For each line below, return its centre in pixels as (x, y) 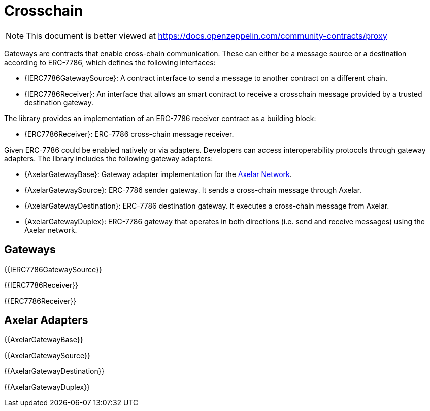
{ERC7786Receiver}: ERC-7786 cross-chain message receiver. (129, 134)
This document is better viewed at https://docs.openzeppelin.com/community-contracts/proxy (207, 35)
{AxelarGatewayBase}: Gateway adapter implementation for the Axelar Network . (158, 174)
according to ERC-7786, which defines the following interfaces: (110, 62)
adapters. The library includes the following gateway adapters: (109, 158)
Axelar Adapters (46, 320)
